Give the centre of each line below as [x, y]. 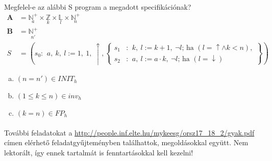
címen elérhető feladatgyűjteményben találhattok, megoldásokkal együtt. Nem [126, 142]
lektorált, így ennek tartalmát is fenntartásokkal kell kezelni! [99, 152]
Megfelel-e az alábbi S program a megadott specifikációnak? [98, 6]
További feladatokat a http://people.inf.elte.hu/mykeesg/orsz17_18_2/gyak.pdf [129, 132]
